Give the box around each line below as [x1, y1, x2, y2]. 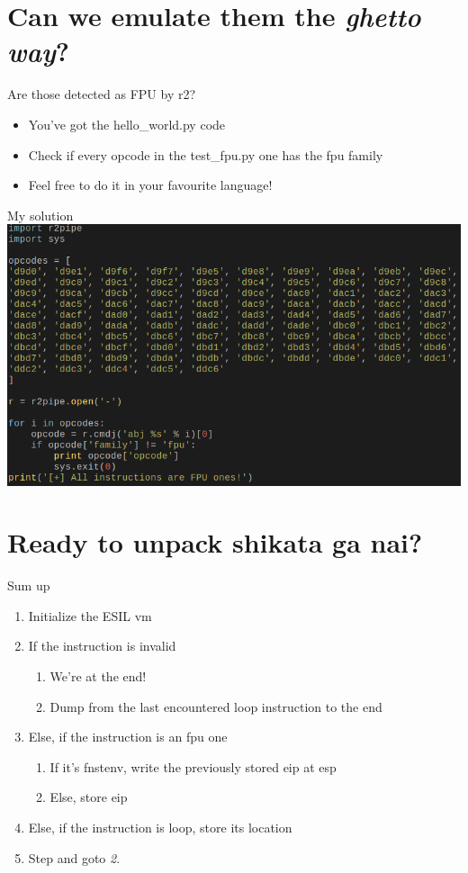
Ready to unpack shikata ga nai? [7, 524, 423, 561]
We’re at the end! [49, 667, 147, 686]
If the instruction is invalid [28, 636, 176, 655]
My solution [7, 205, 74, 224]
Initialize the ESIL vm [28, 606, 152, 625]
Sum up [7, 576, 50, 595]
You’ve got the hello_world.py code [28, 114, 226, 133]
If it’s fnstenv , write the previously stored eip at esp [49, 757, 337, 776]
